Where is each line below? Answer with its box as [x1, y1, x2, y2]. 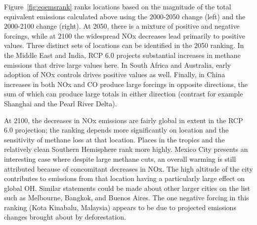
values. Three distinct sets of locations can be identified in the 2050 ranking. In [4, 40, 244, 50]
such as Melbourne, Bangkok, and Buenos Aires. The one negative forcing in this [4, 192, 249, 203]
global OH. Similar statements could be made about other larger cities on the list [4, 182, 251, 193]
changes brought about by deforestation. [4, 212, 126, 222]
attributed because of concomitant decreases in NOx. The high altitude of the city [4, 163, 253, 174]
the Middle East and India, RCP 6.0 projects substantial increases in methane [4, 49, 241, 60]
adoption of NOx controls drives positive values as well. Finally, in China [4, 69, 225, 80]
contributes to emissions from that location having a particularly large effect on [4, 173, 245, 183]
